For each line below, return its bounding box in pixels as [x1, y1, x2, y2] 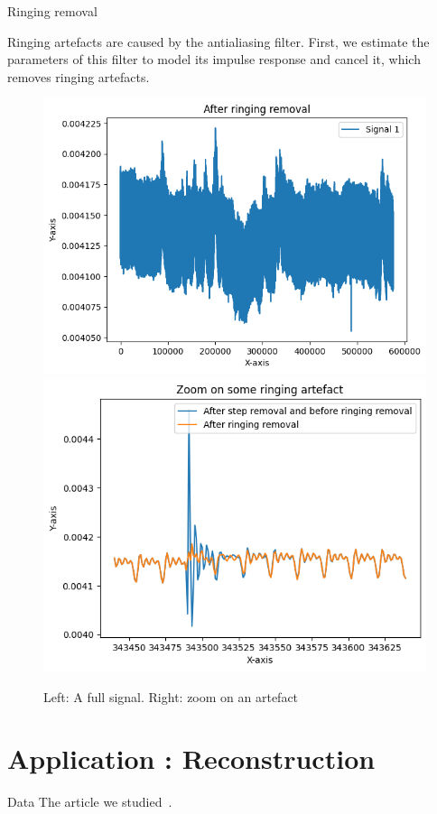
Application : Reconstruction [7, 740, 376, 777]
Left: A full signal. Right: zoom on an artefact [43, 687, 299, 706]
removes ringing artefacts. [7, 67, 150, 86]
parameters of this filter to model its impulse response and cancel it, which [7, 50, 421, 69]
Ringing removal [7, 2, 98, 20]
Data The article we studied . [7, 792, 172, 811]
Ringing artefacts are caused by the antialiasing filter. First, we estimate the [7, 32, 430, 51]
